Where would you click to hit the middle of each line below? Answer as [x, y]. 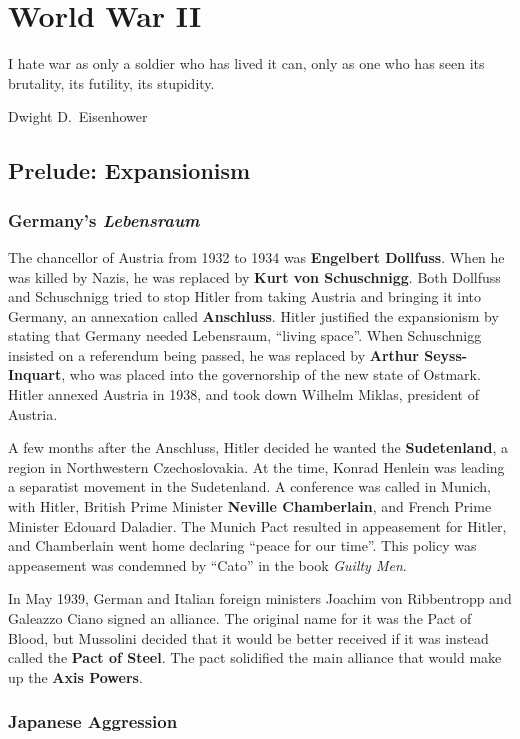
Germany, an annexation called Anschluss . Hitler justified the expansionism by [253, 315]
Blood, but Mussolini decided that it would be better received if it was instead [248, 637]
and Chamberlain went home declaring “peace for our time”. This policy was [242, 545]
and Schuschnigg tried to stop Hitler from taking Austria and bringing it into [244, 296]
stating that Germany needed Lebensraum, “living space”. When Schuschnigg [245, 335]
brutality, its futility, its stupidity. [111, 82]
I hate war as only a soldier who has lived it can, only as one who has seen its [246, 63]
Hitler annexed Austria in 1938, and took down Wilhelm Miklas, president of [243, 394]
